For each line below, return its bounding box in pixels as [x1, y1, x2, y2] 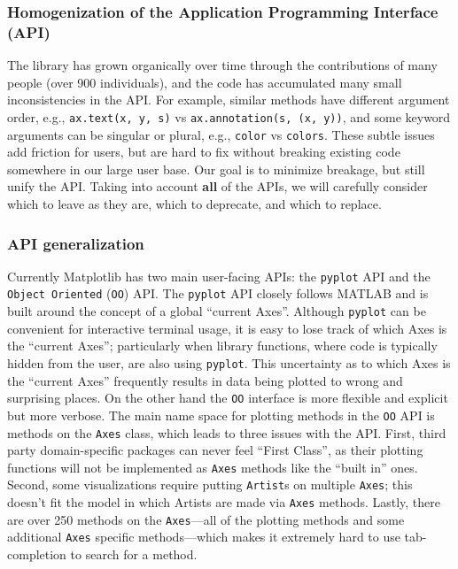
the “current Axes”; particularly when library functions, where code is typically [7, 336, 438, 355]
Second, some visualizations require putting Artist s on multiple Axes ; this [7, 475, 413, 494]
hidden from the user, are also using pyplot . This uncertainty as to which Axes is [7, 353, 451, 372]
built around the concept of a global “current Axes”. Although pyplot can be [7, 302, 426, 320]
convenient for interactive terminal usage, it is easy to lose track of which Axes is [7, 319, 447, 337]
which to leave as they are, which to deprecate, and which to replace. [7, 195, 382, 213]
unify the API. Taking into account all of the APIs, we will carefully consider [7, 177, 428, 196]
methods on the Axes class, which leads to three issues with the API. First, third [7, 423, 446, 442]
